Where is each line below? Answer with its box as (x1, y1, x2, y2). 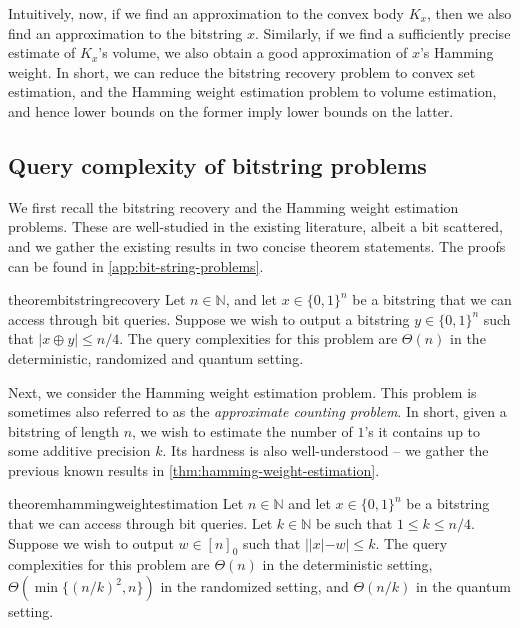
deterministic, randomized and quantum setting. (8, 347, 304, 368)
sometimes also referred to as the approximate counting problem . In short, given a (8, 401, 507, 422)
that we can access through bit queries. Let (8, 513, 273, 534)
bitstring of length (8, 420, 119, 441)
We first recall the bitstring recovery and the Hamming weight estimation (8, 196, 459, 217)
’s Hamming (419, 42, 494, 63)
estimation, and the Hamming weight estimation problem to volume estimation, (8, 81, 497, 102)
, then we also (426, 3, 512, 23)
